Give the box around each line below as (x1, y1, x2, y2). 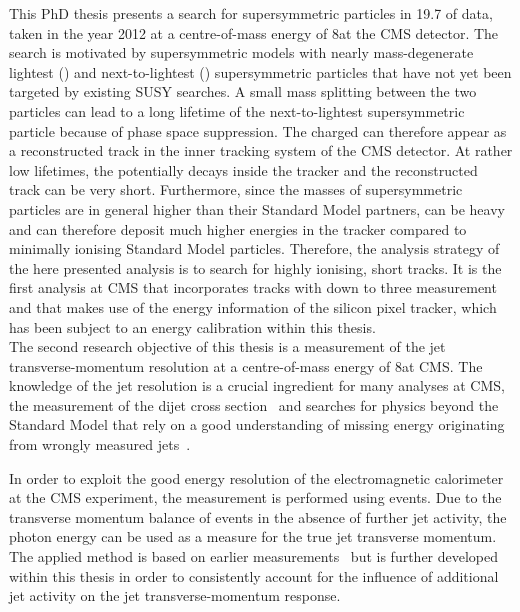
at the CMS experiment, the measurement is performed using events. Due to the (9, 487, 502, 508)
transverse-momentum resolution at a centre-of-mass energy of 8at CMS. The (9, 355, 483, 376)
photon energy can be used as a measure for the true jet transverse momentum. (9, 526, 497, 547)
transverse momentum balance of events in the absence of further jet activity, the (9, 506, 507, 527)
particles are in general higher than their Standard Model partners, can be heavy (9, 198, 505, 219)
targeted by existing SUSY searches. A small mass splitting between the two (9, 81, 477, 102)
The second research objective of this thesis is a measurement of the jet (9, 336, 446, 357)
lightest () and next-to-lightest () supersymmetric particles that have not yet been (9, 61, 512, 82)
